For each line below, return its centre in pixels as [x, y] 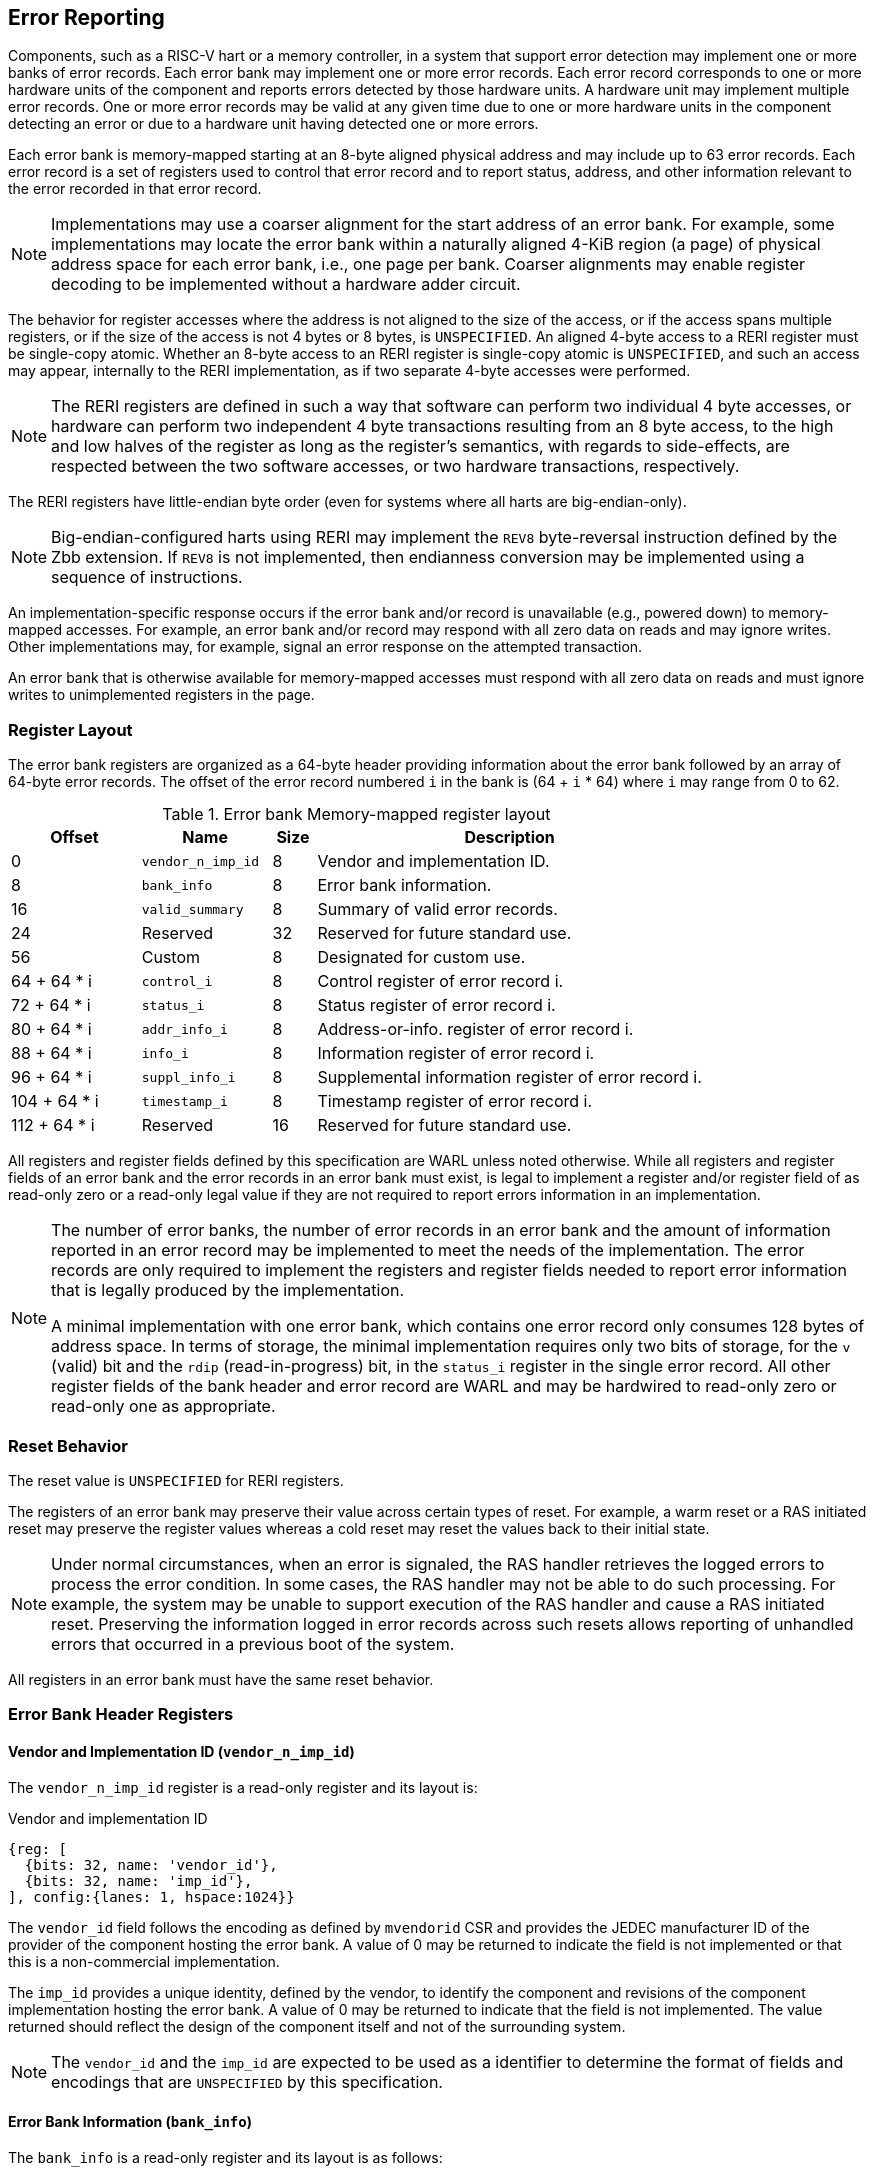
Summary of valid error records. [437, 909]
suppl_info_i [188, 1077]
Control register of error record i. [440, 981]
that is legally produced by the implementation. [228, 1290]
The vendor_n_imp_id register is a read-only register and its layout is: [243, 1787]
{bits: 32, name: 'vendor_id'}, [151, 1864]
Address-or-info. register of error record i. [475, 1029]
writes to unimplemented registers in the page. [161, 695]
